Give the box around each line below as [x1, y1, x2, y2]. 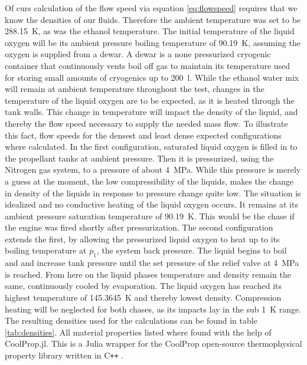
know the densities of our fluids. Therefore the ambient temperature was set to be [5, 13, 301, 25]
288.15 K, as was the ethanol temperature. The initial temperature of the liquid [5, 25, 295, 37]
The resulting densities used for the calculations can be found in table [5, 314, 257, 327]
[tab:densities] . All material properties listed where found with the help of [5, 325, 272, 338]
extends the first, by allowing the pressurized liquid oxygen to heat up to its [5, 232, 280, 245]
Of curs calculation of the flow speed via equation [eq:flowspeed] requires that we [5, 2, 298, 14]
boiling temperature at [5, 244, 87, 257]
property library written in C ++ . [5, 349, 124, 361]
